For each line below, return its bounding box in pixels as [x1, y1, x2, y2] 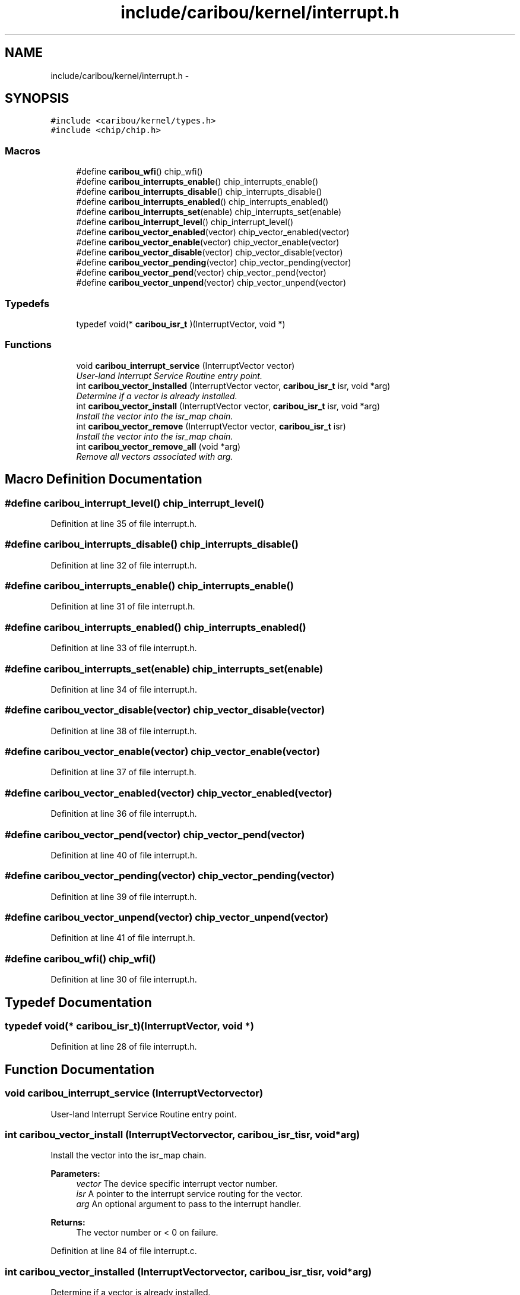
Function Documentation [5, 1062, 154, 1077]
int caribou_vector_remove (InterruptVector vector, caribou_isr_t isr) [76, 421, 346, 431]
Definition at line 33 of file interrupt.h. [50, 643, 197, 653]
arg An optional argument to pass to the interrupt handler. [76, 1199, 302, 1209]
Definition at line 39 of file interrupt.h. [50, 891, 197, 902]
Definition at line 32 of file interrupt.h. [50, 560, 197, 570]
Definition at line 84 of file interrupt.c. [50, 1246, 197, 1256]
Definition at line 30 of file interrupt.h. [50, 974, 197, 985]
